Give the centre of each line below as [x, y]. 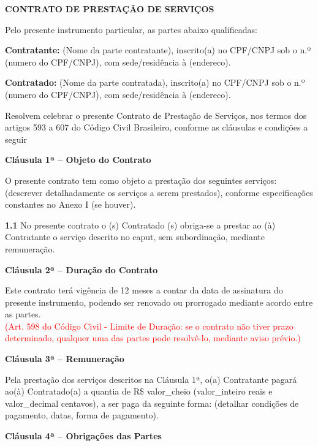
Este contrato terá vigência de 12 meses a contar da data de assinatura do [144, 290]
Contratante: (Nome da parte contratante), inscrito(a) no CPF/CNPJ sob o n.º [158, 50]
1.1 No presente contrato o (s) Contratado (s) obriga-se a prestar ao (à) [140, 225]
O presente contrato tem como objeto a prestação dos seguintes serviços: [141, 180]
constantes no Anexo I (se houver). [70, 204]
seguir [16, 139]
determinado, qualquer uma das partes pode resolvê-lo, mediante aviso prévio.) [153, 338]
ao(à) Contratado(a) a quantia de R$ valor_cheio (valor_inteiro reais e [139, 391]
